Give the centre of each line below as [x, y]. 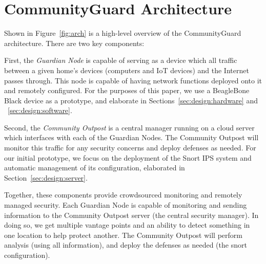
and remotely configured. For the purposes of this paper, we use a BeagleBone [127, 90]
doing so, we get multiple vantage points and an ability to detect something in [127, 225]
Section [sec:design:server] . [46, 177]
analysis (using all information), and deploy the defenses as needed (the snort [126, 245]
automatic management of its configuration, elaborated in [95, 168]
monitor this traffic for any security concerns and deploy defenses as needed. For [130, 148]
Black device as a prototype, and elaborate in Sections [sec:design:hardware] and [131, 100]
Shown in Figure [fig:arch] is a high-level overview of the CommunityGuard [123, 33]
